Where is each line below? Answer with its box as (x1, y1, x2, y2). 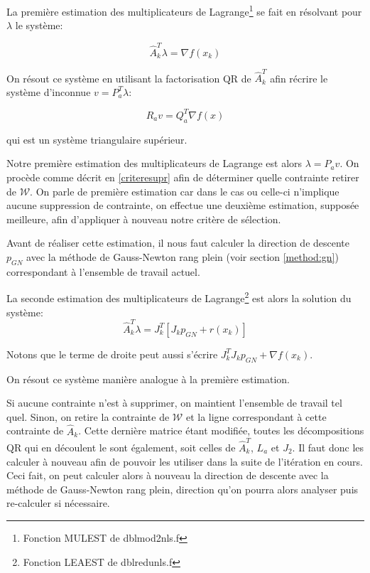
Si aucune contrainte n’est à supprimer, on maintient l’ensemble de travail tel (6, 395, 342, 410)
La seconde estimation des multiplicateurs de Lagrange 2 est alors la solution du (6, 289, 352, 305)
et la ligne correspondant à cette (185, 409, 327, 424)
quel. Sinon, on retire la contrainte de (6, 409, 170, 424)
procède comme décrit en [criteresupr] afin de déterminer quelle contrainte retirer (6, 169, 359, 184)
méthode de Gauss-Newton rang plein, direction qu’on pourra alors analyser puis (6, 481, 359, 496)
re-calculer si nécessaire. (6, 496, 110, 510)
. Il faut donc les (292, 439, 364, 454)
